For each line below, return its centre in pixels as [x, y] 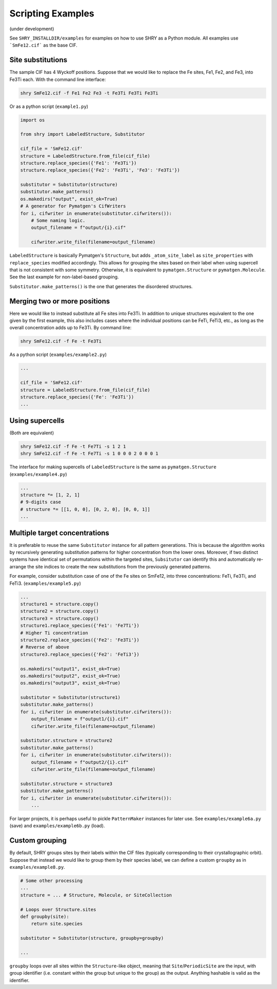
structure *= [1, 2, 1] [50, 495]
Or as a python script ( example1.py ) [49, 106]
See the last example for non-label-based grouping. [64, 277]
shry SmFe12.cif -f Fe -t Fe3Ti [61, 341]
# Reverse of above [45, 647]
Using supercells [37, 420]
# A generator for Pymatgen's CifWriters [73, 206]
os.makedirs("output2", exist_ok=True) [70, 676]
